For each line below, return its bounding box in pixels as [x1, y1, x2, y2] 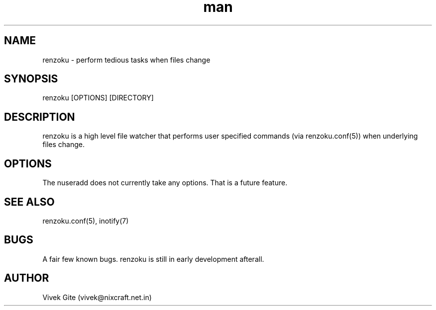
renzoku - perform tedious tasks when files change [42, 55, 211, 64]
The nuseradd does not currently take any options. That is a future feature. [42, 178, 288, 187]
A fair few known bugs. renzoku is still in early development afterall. [42, 254, 264, 263]
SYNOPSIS [4, 73, 58, 85]
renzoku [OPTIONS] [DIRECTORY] [42, 93, 154, 102]
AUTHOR [4, 272, 49, 285]
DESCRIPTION [4, 110, 75, 123]
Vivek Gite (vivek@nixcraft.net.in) [42, 293, 152, 302]
